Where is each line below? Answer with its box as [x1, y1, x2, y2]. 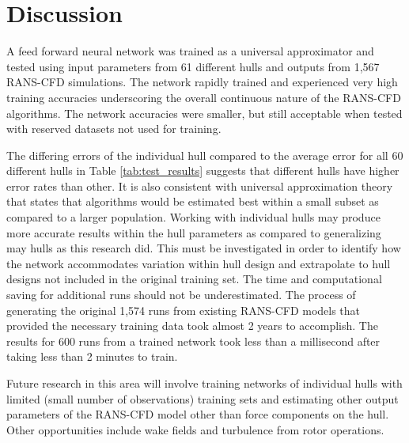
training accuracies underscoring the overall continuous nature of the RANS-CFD [6, 89, 401, 105]
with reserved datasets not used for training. [6, 120, 222, 137]
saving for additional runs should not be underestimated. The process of [6, 286, 356, 303]
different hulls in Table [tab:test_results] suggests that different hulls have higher [6, 162, 400, 179]
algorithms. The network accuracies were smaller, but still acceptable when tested [6, 104, 403, 121]
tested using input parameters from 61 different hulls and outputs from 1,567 [6, 58, 380, 74]
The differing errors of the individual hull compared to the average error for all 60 [6, 146, 403, 163]
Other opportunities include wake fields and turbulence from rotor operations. [6, 421, 384, 437]
